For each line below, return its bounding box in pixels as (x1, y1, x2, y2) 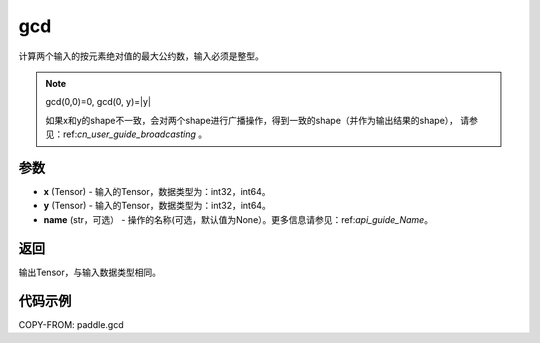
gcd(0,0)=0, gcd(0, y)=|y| (45, 96, 152, 108)
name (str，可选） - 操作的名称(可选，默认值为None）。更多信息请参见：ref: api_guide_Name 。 (43, 213, 434, 225)
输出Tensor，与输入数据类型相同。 (18, 266, 162, 278)
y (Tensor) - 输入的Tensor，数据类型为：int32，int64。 (43, 200, 272, 212)
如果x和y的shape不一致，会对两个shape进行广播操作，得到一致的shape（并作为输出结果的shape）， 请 (45, 114, 470, 126)
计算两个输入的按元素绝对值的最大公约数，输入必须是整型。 (18, 50, 264, 62)
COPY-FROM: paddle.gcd (18, 318, 124, 330)
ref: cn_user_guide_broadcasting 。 (62, 128, 208, 140)
